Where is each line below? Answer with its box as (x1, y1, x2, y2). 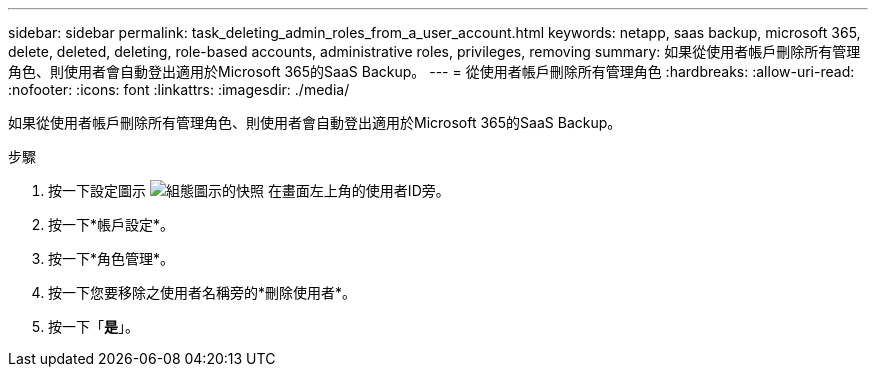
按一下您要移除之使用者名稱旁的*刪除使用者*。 (48, 284, 357, 301)
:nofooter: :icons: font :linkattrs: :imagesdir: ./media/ (8, 81, 350, 98)
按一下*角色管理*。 (48, 250, 175, 267)
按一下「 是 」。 (48, 318, 139, 335)
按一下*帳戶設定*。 (48, 216, 175, 233)
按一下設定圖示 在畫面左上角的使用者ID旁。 (48, 182, 450, 199)
